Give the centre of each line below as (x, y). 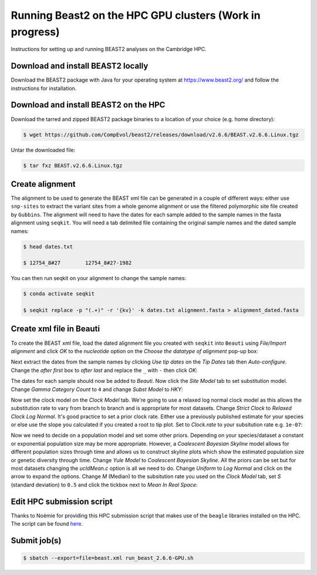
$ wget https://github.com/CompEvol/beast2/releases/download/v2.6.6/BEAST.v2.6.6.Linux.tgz (161, 134)
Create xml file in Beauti (55, 329)
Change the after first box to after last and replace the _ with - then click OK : (104, 370)
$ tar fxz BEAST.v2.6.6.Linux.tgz (73, 165)
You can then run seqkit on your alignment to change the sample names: (99, 278)
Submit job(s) (36, 540)
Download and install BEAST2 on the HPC (88, 105)
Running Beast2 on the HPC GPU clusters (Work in (136, 15)
